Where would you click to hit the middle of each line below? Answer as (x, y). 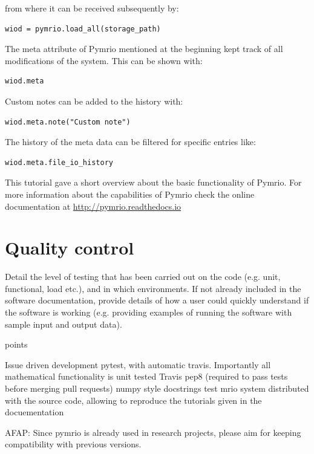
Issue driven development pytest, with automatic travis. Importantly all (138, 364)
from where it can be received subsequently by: (92, 8)
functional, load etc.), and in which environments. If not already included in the (153, 288)
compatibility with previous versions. (73, 444)
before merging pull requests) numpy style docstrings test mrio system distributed (157, 388)
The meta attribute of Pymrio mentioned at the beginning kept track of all (144, 49)
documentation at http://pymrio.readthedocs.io (93, 206)
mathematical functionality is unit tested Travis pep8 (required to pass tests (146, 376)
